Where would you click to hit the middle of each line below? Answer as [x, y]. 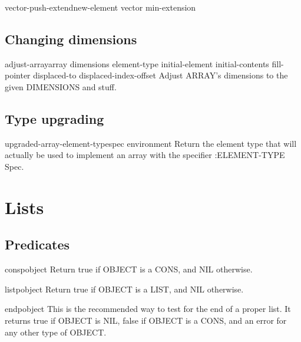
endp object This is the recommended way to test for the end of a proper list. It [148, 309]
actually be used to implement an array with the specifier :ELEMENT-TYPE [145, 155]
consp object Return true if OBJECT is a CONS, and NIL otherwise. [129, 269]
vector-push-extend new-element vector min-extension [100, 7]
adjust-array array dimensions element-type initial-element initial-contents [137, 63]
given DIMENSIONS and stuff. [61, 86]
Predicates [37, 244]
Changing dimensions [71, 39]
